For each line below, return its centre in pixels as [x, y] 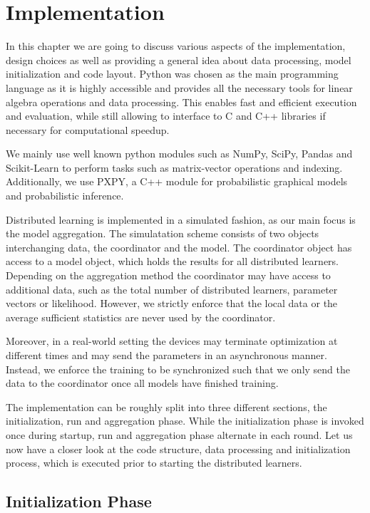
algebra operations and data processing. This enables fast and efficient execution [181, 102]
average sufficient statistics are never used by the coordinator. [141, 317]
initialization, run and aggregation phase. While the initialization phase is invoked [185, 421]
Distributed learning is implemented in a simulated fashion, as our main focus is [181, 219]
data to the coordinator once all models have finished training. [142, 383]
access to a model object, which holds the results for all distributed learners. [172, 261]
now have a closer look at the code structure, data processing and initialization [178, 449]
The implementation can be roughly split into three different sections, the [166, 406]
